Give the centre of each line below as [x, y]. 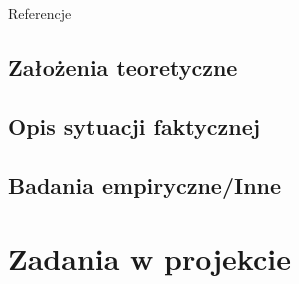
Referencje [40, 13]
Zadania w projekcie [149, 258]
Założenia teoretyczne [123, 66]
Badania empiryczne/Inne [145, 184]
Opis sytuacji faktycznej [134, 125]
